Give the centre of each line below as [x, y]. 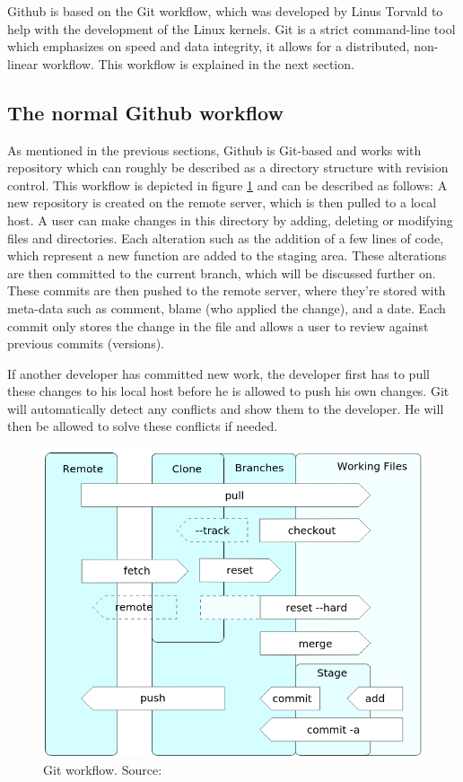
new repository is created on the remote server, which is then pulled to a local [222, 202]
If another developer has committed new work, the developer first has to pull [218, 373]
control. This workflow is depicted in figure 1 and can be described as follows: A [227, 185]
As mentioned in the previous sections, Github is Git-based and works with [214, 149]
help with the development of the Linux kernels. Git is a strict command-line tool [231, 28]
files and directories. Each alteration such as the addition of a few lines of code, [226, 237]
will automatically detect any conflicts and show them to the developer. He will [226, 408]
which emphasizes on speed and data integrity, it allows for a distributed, [209, 46]
